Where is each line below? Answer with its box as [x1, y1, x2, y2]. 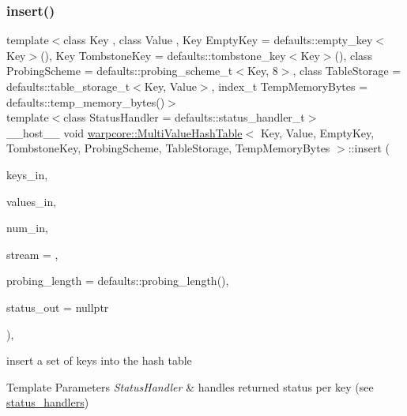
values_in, [6, 193, 57, 209]
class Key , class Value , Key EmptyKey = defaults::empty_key [63, 32, 373, 48]
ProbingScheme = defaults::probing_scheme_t [6, 62, 233, 79]
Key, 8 [247, 62, 278, 79]
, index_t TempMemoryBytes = [211, 78, 368, 94]
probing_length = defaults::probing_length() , [6, 272, 229, 289]
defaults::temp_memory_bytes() [6, 93, 165, 110]
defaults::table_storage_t [6, 78, 130, 94]
